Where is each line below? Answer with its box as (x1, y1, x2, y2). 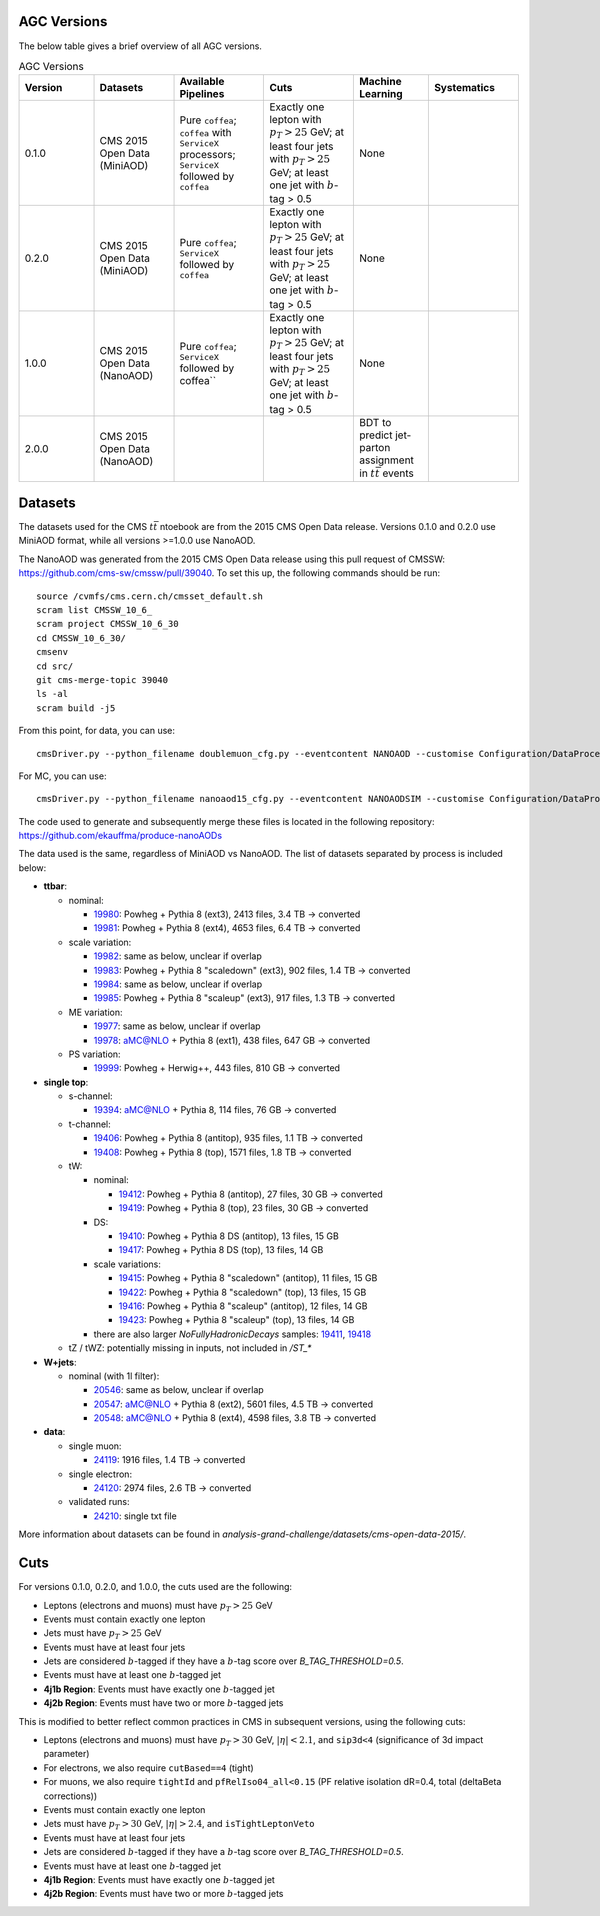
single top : (43, 1076, 89, 1088)
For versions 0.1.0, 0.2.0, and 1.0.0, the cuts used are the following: (18, 1581, 293, 1593)
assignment (359, 453, 415, 467)
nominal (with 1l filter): (68, 1370, 160, 1382)
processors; (179, 148, 236, 162)
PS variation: (68, 1048, 121, 1060)
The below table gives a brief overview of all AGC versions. (18, 40, 262, 52)
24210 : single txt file (93, 1510, 177, 1522)
